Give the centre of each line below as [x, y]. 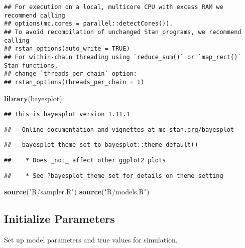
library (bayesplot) [33, 98]
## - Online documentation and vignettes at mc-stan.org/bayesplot [119, 130]
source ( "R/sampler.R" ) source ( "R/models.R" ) [77, 192]
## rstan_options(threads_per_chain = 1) [74, 82]
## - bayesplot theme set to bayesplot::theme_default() [101, 145]
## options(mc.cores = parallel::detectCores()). [89, 24]
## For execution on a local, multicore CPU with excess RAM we [114, 7]
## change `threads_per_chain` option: [71, 74]
